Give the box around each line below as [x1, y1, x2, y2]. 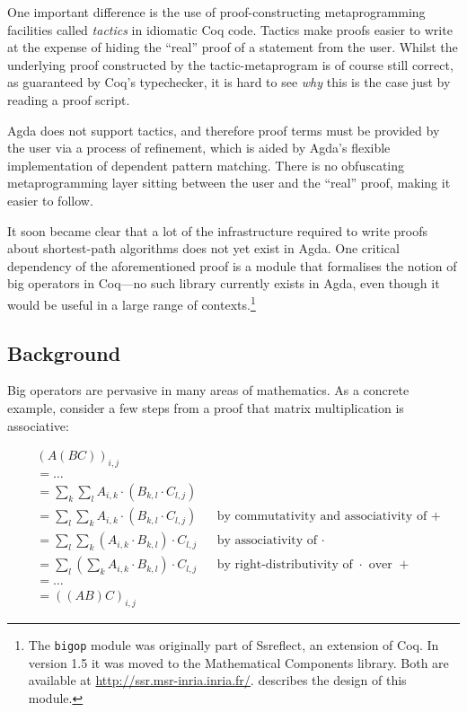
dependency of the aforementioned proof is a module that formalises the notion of [7, 256, 457, 275]
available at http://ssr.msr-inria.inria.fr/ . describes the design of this [28, 671, 407, 690]
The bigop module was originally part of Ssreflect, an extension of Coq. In [28, 635, 439, 654]
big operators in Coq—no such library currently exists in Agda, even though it [7, 274, 440, 293]
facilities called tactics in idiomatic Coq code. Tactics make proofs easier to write [7, 20, 453, 39]
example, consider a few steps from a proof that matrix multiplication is [7, 398, 404, 417]
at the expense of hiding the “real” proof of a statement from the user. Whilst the [7, 38, 458, 57]
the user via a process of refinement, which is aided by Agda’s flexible [7, 138, 391, 157]
